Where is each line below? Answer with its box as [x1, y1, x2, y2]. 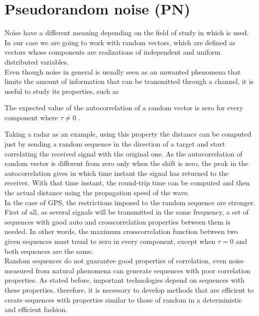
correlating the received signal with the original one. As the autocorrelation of [4, 148, 243, 158]
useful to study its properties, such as [4, 85, 119, 96]
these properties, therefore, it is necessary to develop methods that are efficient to [4, 284, 254, 295]
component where [4, 112, 58, 122]
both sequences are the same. [4, 245, 94, 256]
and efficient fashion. [4, 304, 68, 315]
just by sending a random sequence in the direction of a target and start [4, 139, 225, 149]
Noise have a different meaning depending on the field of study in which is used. [4, 27, 249, 38]
